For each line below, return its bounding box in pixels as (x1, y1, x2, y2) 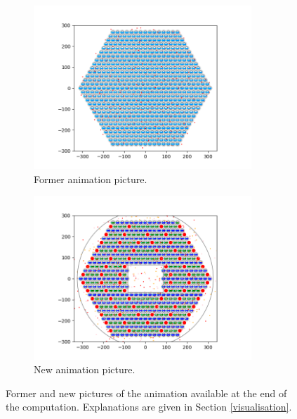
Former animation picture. (34, 171, 147, 186)
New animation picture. (34, 362, 136, 377)
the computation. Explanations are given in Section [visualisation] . (6, 399, 292, 414)
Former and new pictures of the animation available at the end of (6, 385, 287, 400)
